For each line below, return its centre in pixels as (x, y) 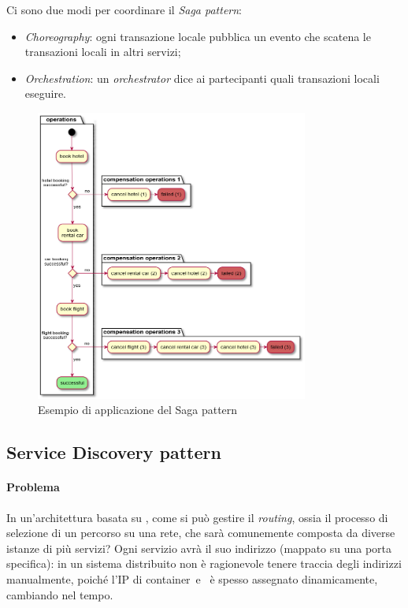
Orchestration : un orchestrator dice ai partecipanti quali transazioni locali (202, 78)
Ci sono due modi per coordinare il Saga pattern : (124, 9)
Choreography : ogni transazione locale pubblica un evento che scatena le (198, 36)
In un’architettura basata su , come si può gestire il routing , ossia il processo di (197, 517)
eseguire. (46, 93)
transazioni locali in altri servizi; (103, 52)
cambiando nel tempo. (60, 594)
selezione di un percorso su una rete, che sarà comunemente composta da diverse (201, 533)
